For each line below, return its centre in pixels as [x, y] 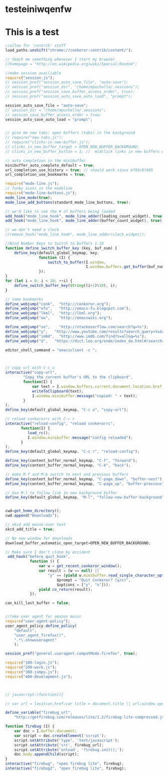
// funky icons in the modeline [39, 188]
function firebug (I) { [30, 726]
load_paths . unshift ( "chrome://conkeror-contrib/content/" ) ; [69, 50]
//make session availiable [33, 73]
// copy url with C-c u [30, 368]
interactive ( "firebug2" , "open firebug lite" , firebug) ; [66, 768]
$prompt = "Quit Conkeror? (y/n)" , [94, 580]
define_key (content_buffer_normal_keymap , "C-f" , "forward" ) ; [71, 461]
